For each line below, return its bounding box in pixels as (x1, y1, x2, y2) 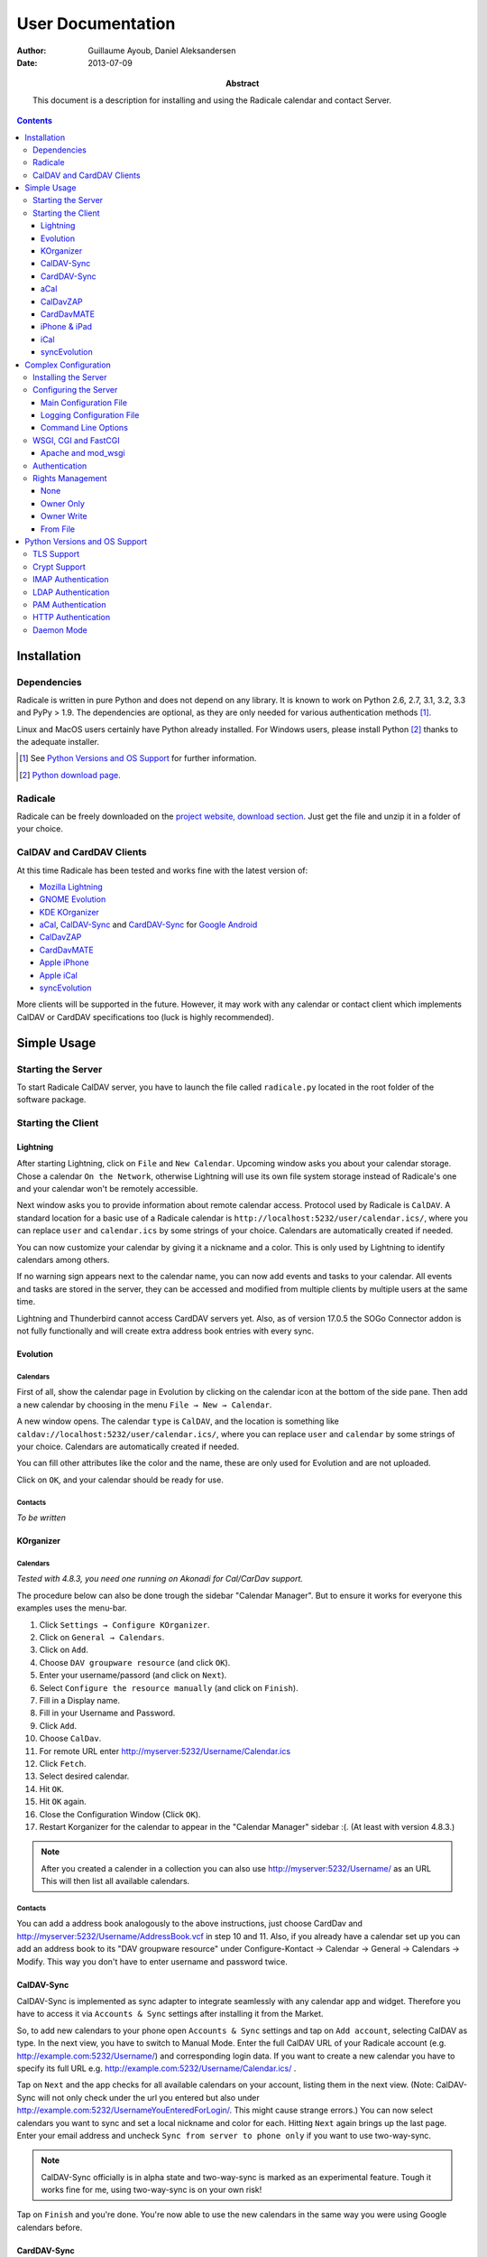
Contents (16, 116, 53, 126)
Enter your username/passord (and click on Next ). (39, 1670, 227, 1681)
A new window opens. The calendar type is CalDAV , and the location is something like (16, 1416, 340, 1426)
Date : (16, 57, 38, 68)
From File (41, 524, 76, 534)
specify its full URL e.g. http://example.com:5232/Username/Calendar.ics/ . (16, 2063, 297, 2074)
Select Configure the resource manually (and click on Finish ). (39, 1682, 299, 1693)
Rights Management (32, 473, 107, 484)
